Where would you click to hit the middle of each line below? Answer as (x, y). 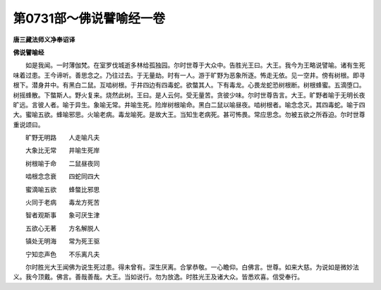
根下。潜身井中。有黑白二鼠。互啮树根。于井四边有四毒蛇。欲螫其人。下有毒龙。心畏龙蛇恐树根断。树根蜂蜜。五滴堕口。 (189, 85)
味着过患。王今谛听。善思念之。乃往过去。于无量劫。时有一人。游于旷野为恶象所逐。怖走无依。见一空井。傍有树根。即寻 (189, 75)
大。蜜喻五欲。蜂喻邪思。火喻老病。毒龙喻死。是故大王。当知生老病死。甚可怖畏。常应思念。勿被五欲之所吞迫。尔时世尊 (189, 115)
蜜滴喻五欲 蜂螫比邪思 (62, 189)
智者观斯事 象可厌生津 (62, 215)
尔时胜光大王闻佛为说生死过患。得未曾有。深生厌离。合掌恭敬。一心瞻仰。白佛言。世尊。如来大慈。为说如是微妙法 (192, 267)
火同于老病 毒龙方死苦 (62, 203)
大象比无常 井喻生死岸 (62, 150)
